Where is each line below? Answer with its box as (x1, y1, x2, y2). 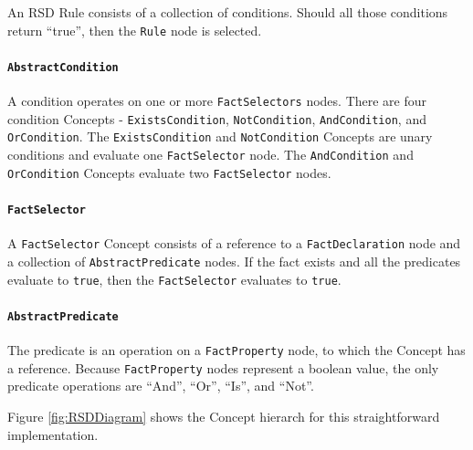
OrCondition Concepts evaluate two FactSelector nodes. (7, 162, 331, 182)
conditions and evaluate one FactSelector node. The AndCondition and (7, 145, 414, 164)
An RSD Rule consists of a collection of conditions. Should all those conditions (7, 3, 448, 21)
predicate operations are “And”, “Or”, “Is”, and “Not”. (7, 376, 314, 395)
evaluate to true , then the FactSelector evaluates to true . (7, 269, 342, 288)
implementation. (7, 424, 99, 444)
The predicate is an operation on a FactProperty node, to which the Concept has (7, 340, 466, 360)
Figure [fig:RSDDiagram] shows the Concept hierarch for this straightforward (7, 406, 440, 425)
